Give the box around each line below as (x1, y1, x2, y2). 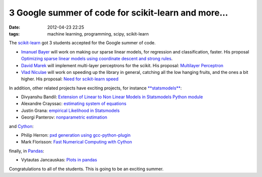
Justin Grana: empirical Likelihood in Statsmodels (21, 107, 120, 113)
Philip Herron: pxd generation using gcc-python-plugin (21, 132, 131, 138)
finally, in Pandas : (9, 148, 45, 154)
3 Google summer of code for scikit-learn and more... (9, 7, 228, 18)
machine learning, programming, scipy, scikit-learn (47, 31, 149, 36)
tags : (9, 31, 20, 36)
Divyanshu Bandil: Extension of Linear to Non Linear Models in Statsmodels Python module (21, 94, 203, 100)
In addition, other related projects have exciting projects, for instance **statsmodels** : (9, 85, 182, 91)
